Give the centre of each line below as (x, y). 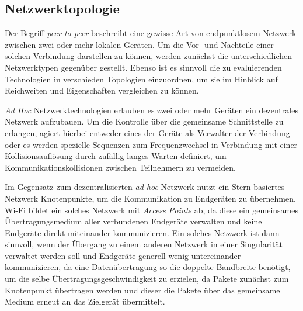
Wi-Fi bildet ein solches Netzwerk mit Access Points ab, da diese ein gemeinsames (151, 210)
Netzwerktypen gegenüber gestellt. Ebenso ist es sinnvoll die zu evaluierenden (143, 67)
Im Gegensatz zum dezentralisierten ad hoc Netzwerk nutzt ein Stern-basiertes (145, 187)
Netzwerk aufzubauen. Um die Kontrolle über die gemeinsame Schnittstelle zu (144, 121)
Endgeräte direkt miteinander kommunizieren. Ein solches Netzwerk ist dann (142, 232)
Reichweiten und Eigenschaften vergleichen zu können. (102, 90)
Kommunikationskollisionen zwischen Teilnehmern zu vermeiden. (120, 167)
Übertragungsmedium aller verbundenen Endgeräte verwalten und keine (133, 221)
